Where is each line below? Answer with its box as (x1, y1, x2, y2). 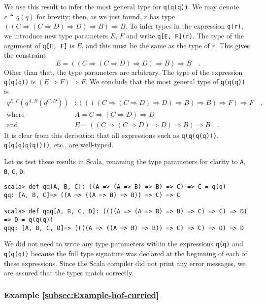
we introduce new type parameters (4, 30, 108, 40)
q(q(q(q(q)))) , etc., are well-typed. (4, 139, 114, 150)
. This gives (215, 40, 250, 50)
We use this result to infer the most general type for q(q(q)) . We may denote (4, 1, 239, 11)
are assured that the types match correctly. (4, 268, 134, 278)
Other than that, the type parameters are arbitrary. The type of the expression (4, 67, 243, 77)
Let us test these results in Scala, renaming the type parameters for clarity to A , (4, 156, 246, 167)
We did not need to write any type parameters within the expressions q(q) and (4, 238, 243, 249)
